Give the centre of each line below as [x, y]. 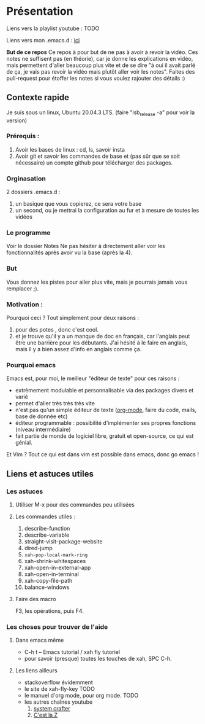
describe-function [47, 529]
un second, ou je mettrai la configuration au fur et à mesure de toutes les [107, 211]
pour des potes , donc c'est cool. [57, 330]
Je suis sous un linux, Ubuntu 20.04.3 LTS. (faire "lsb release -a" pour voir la [101, 113]
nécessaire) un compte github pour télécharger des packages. [94, 162]
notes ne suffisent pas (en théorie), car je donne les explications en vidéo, [100, 58]
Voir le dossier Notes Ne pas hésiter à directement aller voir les [86, 246]
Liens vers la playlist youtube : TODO [53, 28]
